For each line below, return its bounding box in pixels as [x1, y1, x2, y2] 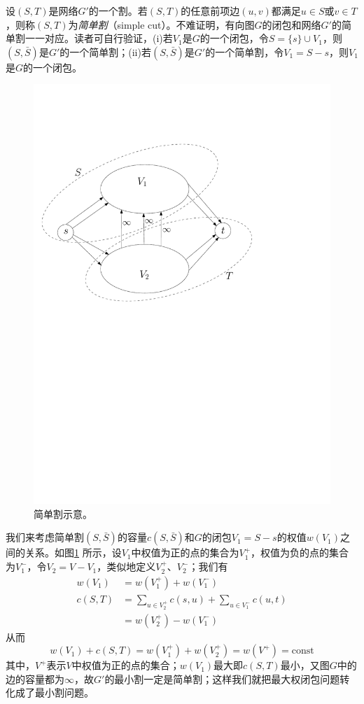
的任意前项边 [181, 3, 240, 17]
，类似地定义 [97, 559, 156, 574]
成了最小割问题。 [15, 685, 94, 700]
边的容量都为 [6, 671, 64, 686]
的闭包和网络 [262, 17, 321, 31]
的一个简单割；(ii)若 [59, 44, 151, 59]
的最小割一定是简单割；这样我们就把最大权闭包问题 [104, 671, 340, 686]
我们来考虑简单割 [6, 530, 84, 544]
